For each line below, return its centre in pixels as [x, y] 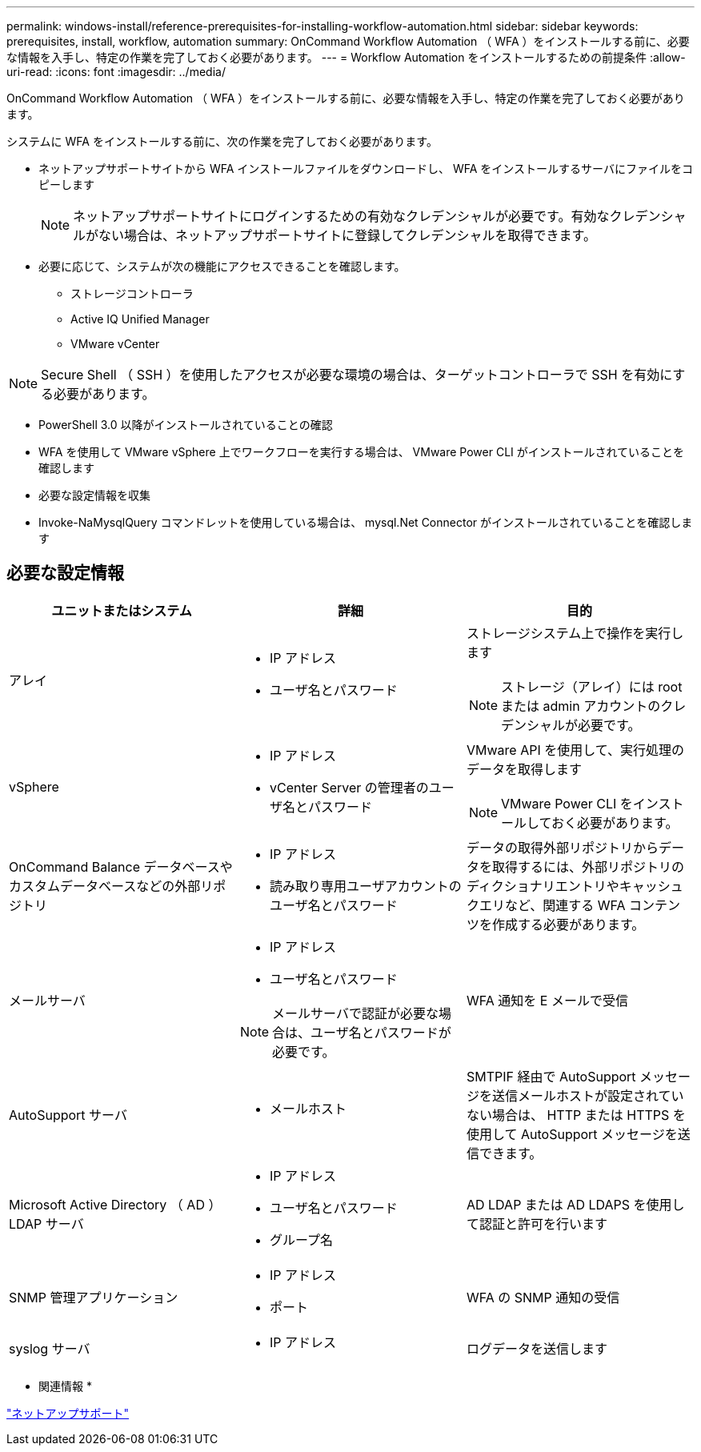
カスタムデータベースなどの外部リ [111, 886]
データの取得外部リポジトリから [562, 847]
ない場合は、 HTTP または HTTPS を [576, 1115]
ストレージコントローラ [132, 293]
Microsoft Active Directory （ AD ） [115, 1204]
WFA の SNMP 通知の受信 [543, 1297]
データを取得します [524, 769]
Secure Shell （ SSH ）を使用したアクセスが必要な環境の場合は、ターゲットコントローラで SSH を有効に [357, 375]
